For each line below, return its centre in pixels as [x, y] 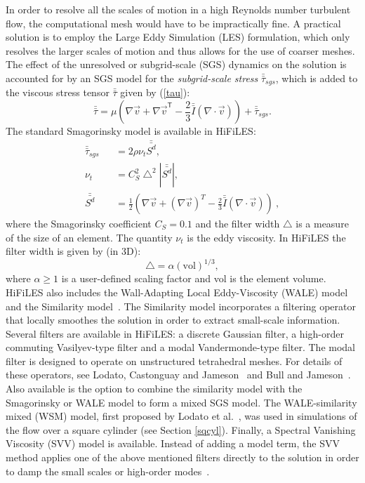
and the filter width [238, 224]
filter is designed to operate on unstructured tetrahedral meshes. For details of [174, 360]
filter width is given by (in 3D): [73, 251]
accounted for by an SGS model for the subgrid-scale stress [132, 78]
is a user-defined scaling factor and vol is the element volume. [194, 278]
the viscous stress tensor [58, 92]
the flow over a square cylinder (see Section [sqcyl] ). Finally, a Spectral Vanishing [181, 429]
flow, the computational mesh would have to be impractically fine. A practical [173, 23]
